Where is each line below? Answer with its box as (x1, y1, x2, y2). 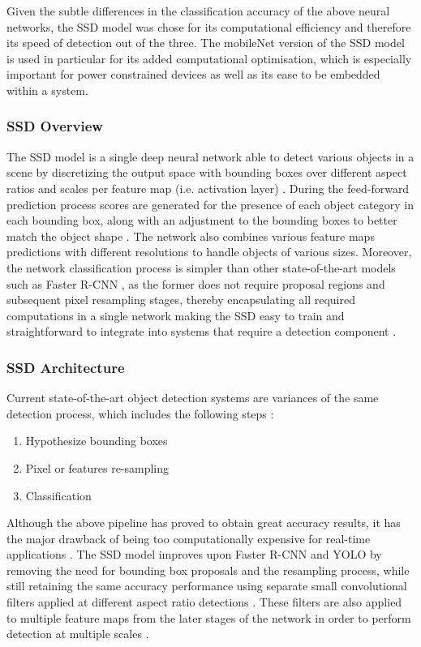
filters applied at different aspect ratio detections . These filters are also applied (6, 593, 402, 611)
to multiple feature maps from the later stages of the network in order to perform (6, 609, 411, 626)
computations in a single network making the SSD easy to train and (6, 306, 345, 323)
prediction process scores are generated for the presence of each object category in (6, 195, 414, 212)
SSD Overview (6, 116, 103, 136)
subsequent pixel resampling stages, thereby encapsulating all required (6, 291, 355, 308)
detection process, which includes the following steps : (6, 405, 274, 422)
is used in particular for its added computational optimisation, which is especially (6, 49, 412, 66)
